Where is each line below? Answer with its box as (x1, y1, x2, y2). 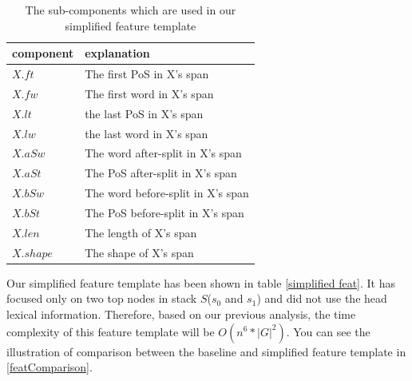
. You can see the (286, 323, 370, 339)
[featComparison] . (6, 359, 93, 375)
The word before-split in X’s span (85, 185, 249, 201)
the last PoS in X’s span (85, 105, 204, 121)
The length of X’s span (85, 224, 197, 240)
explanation (85, 45, 150, 62)
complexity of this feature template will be (6, 323, 215, 339)
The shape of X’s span (85, 244, 194, 260)
